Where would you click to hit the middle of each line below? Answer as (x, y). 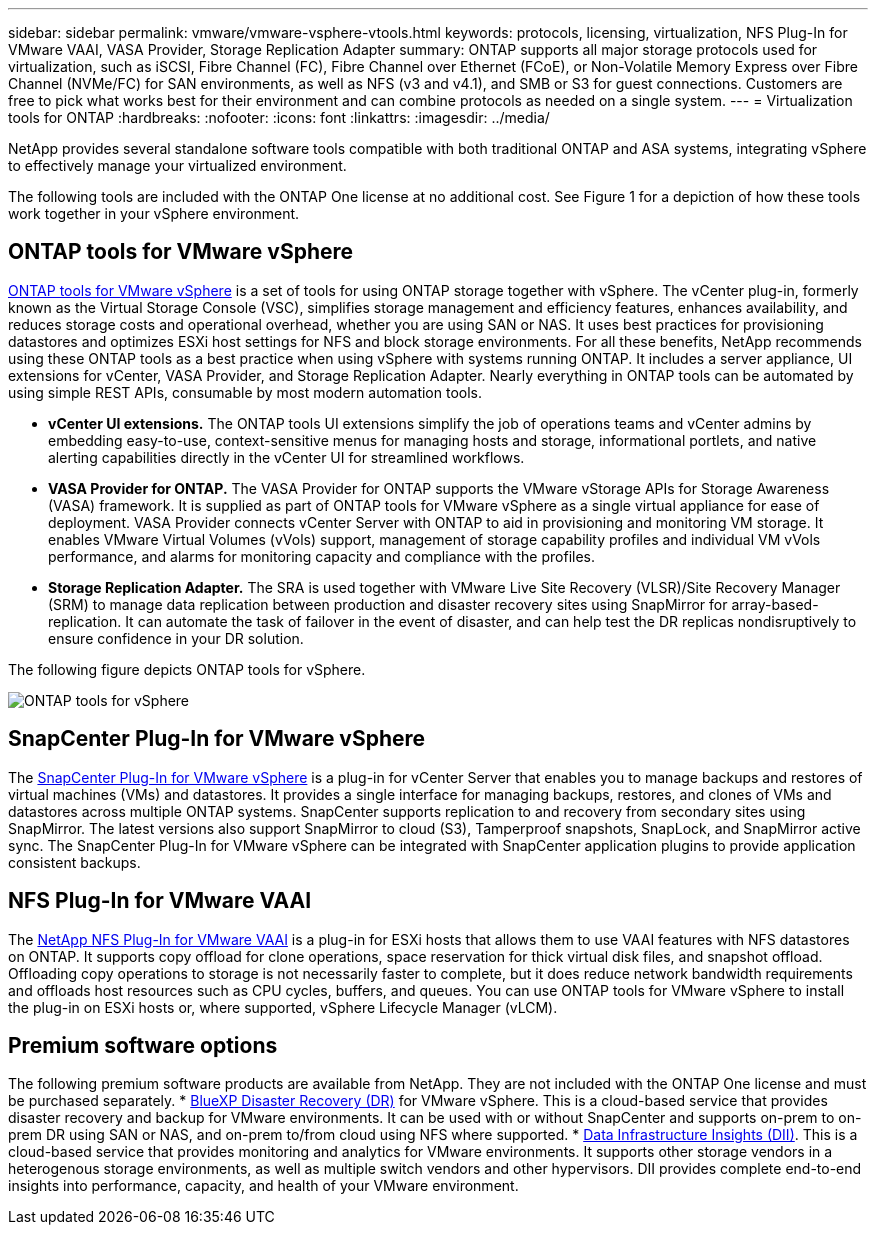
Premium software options (143, 1045)
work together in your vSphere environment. (154, 213)
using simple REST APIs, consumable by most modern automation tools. (245, 392)
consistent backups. (74, 862)
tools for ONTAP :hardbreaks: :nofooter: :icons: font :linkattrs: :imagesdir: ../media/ (279, 117)
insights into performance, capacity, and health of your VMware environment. (263, 1186)
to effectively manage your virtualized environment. (177, 165)
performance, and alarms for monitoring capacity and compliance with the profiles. (322, 556)
